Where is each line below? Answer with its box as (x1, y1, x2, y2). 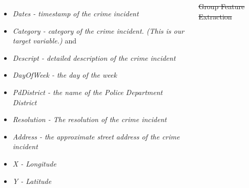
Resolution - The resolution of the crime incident (12, 114, 167, 125)
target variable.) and (12, 35, 77, 46)
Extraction (198, 11, 232, 21)
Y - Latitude (12, 175, 52, 186)
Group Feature (198, 1, 245, 11)
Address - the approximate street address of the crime (12, 131, 180, 142)
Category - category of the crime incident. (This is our (12, 25, 184, 36)
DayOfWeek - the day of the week (12, 69, 117, 80)
